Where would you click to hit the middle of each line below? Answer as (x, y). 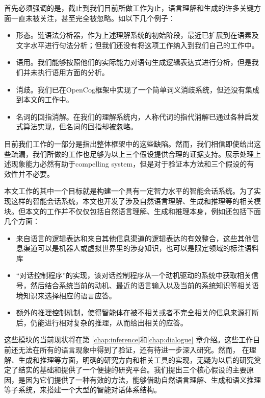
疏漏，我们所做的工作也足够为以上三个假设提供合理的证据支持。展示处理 (132, 154)
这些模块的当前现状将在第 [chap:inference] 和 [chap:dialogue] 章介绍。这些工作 (129, 340)
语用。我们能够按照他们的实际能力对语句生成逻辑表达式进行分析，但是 (134, 62)
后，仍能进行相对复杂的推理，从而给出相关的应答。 (102, 322)
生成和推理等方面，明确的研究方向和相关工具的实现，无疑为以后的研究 (136, 359)
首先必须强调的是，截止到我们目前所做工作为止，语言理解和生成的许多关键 (129, 8)
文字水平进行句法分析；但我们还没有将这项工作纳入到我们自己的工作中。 (137, 45)
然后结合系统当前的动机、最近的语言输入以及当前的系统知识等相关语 (144, 285)
